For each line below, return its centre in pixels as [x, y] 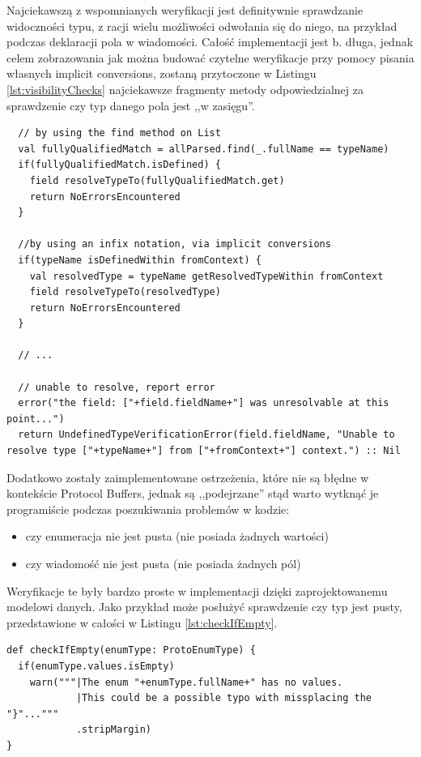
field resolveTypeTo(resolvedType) [125, 292]
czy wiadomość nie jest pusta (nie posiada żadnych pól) [163, 563]
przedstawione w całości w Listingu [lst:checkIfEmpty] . [142, 622]
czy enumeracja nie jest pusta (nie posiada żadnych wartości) [177, 536]
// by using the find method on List [119, 133]
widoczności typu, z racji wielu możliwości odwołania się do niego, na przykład [202, 26]
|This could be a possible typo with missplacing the [224, 698]
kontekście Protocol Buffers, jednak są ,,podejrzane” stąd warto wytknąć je [193, 493]
